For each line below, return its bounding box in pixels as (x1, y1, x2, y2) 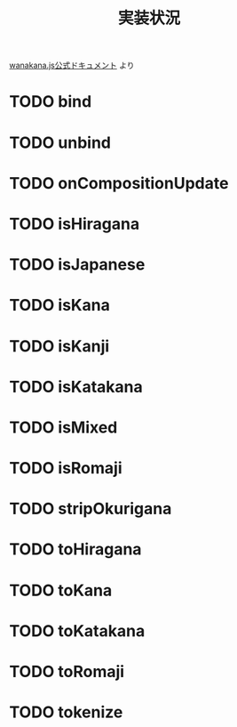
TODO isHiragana (9, 214, 140, 234)
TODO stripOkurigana (9, 499, 172, 519)
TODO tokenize (9, 702, 123, 723)
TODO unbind (9, 133, 111, 152)
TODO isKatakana (9, 376, 144, 397)
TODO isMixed (9, 417, 118, 437)
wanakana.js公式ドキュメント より (9, 60, 135, 71)
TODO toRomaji (9, 662, 125, 682)
